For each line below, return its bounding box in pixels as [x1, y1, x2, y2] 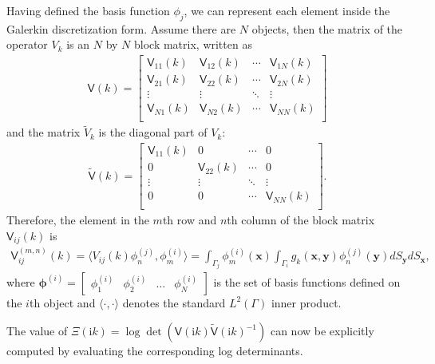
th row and [162, 212, 217, 228]
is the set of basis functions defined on [213, 273, 401, 290]
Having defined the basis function [6, 2, 170, 18]
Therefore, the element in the [6, 212, 149, 228]
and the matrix [6, 124, 81, 140]
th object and [29, 294, 96, 311]
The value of [6, 322, 68, 339]
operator [6, 36, 48, 53]
